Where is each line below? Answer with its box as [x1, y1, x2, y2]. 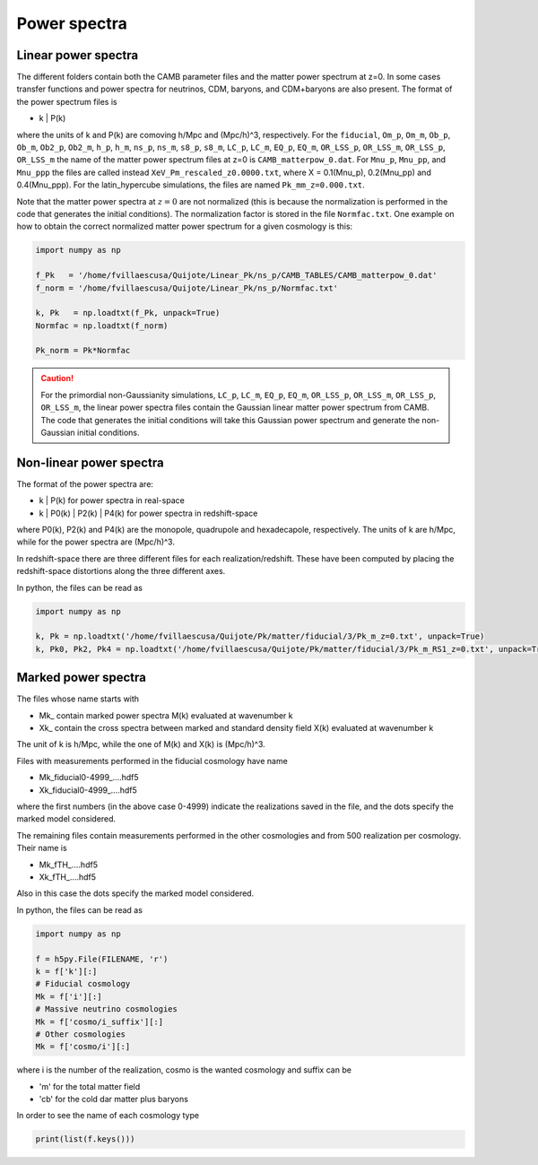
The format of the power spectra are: [16, 478, 154, 489]
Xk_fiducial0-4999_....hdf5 [39, 785, 138, 796]
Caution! [40, 373, 74, 384]
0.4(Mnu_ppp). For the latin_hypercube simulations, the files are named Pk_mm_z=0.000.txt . [16, 179, 365, 190]
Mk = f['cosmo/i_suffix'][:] [35, 1016, 164, 1027]
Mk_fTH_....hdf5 [39, 859, 99, 870]
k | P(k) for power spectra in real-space [39, 495, 186, 506]
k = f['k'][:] [35, 966, 98, 977]
